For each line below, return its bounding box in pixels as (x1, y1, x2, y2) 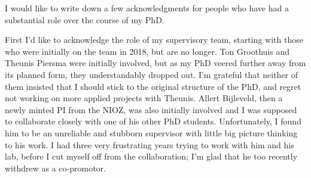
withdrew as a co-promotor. (5, 161, 106, 174)
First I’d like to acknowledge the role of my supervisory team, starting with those (5, 33, 303, 46)
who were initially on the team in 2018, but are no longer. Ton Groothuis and (5, 45, 289, 57)
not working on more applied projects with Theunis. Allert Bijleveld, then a (5, 92, 283, 104)
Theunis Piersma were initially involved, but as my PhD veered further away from (5, 57, 306, 69)
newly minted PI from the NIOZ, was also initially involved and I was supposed (5, 103, 297, 115)
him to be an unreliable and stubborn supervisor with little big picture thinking (5, 126, 298, 139)
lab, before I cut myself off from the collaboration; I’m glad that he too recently (5, 150, 298, 163)
